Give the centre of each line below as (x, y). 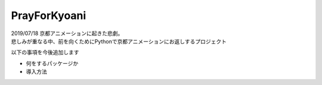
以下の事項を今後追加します (45, 52)
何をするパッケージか (52, 63)
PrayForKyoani (49, 15)
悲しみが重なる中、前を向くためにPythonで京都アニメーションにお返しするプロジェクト (119, 41)
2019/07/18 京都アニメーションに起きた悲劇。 (67, 33)
